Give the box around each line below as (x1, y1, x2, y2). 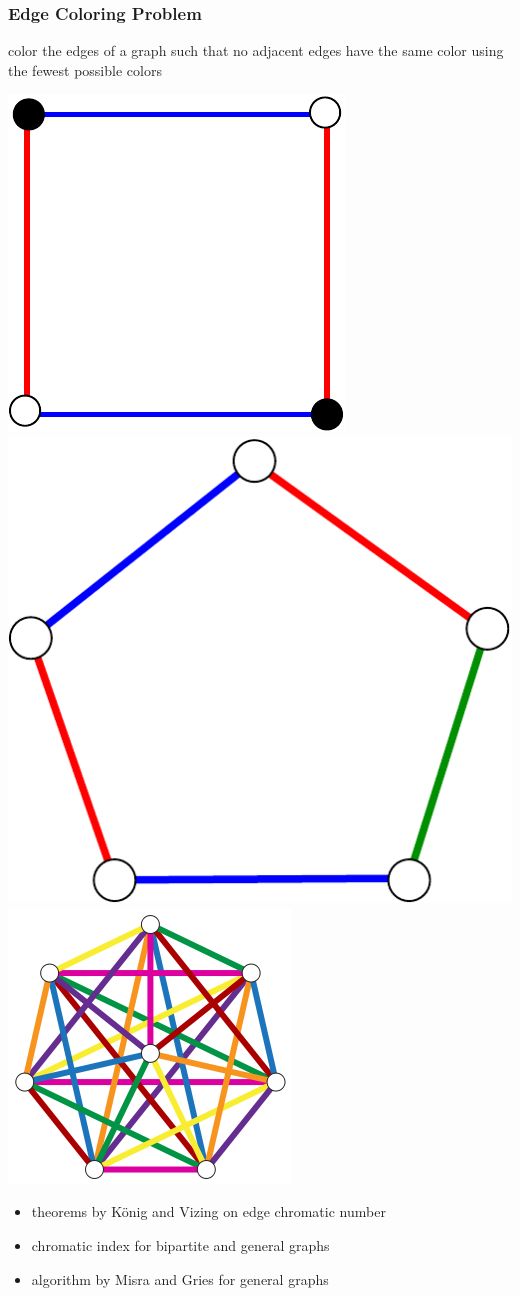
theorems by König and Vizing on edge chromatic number (31, 1201, 386, 1222)
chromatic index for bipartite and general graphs (31, 1235, 330, 1255)
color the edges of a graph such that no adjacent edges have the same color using (8, 40, 504, 61)
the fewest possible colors (8, 59, 162, 80)
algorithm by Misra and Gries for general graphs (31, 1268, 329, 1289)
